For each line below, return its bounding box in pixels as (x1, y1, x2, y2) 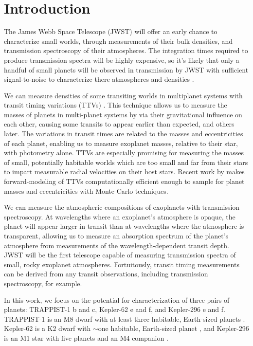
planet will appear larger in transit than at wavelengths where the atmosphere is (4, 221, 244, 231)
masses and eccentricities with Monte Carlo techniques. (4, 185, 168, 196)
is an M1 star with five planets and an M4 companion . (4, 332, 168, 343)
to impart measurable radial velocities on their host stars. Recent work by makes (4, 166, 245, 177)
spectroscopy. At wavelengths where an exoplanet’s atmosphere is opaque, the (4, 211, 235, 221)
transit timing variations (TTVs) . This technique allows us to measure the (4, 100, 227, 110)
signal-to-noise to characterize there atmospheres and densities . (4, 74, 194, 84)
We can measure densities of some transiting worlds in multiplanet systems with (4, 90, 243, 100)
